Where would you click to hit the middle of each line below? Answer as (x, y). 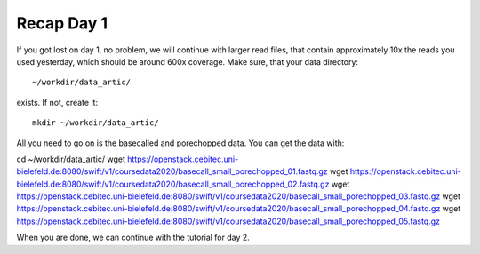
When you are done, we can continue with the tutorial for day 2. (133, 238)
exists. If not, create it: (57, 102)
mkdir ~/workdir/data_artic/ (96, 123)
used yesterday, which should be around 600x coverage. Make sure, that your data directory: (188, 61)
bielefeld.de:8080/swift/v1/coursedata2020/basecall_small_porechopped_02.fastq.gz (173, 184)
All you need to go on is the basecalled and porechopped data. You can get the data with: (180, 143)
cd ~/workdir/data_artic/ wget (71, 159)
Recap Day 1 (62, 23)
